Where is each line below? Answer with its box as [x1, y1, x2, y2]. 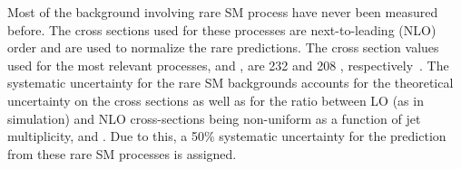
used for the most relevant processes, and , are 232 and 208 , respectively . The [7, 55, 449, 74]
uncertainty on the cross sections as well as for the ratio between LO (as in [7, 90, 424, 109]
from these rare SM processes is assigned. [7, 144, 237, 163]
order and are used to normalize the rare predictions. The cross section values [7, 38, 439, 57]
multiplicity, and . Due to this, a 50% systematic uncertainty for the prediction [7, 127, 446, 146]
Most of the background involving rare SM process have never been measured [7, 3, 438, 21]
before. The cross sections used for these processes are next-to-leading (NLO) [7, 20, 436, 39]
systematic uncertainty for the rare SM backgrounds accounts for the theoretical [7, 73, 454, 92]
